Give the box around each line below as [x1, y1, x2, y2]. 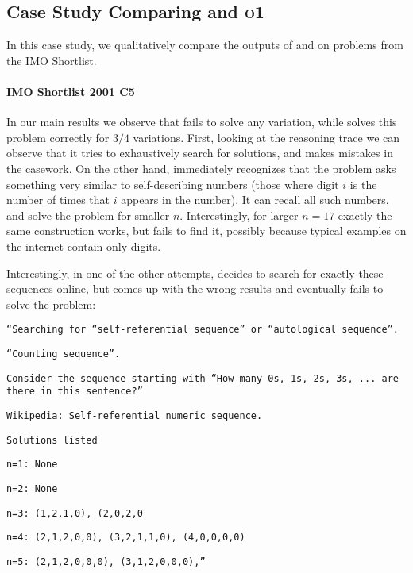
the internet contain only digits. [6, 237, 161, 254]
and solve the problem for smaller [6, 206, 170, 223]
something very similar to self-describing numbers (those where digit [6, 175, 339, 192]
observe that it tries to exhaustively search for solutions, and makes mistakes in [6, 144, 393, 161]
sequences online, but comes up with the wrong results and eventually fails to [6, 280, 384, 297]
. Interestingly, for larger [179, 206, 299, 223]
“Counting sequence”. [6, 348, 121, 360]
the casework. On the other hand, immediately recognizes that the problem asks [6, 160, 396, 176]
